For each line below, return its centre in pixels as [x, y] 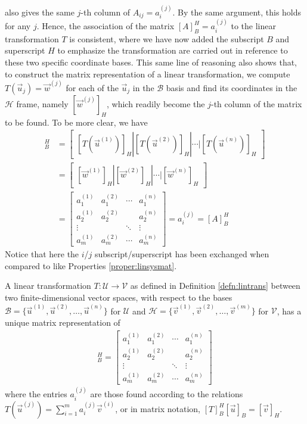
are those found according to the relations [167, 394]
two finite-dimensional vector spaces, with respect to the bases [119, 297]
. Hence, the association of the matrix [106, 26]
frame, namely [42, 103]
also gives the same [40, 12]
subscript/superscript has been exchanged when [182, 254]
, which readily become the [156, 103]
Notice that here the [42, 254]
